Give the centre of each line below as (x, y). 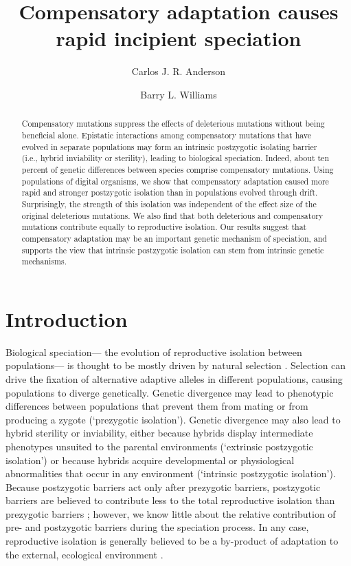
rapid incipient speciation (179, 38)
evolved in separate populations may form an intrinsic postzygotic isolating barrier (169, 146)
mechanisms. (44, 261)
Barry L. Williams (179, 94)
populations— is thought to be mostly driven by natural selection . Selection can (176, 365)
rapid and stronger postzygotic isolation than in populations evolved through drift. (170, 192)
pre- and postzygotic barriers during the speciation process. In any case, (157, 527)
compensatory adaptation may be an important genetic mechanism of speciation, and (174, 238)
